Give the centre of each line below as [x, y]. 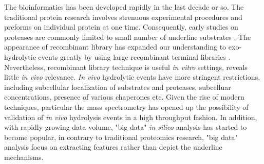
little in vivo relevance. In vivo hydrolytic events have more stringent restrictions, [132, 77]
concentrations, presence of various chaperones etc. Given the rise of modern [124, 97]
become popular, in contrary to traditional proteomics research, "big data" [121, 137]
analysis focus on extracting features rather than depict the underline [113, 147]
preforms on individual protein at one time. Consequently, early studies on [121, 27]
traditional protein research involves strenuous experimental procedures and [123, 17]
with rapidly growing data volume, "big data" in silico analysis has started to [126, 127]
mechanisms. [24, 157]
